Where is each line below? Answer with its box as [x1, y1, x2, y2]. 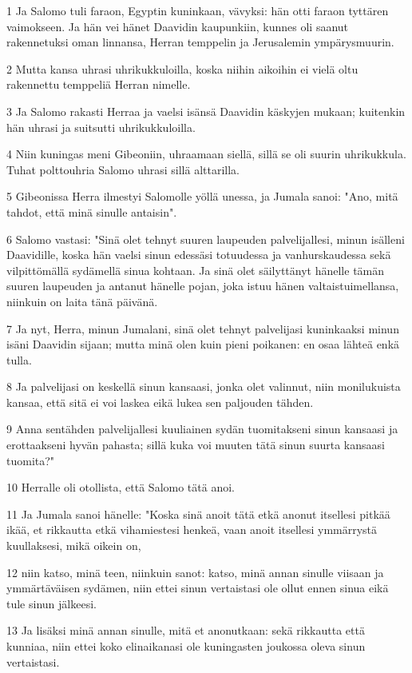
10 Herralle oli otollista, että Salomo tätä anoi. [6, 479, 235, 496]
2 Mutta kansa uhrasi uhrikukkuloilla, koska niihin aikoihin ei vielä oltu [6, 60, 359, 77]
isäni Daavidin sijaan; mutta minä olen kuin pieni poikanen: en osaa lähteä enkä [6, 336, 400, 352]
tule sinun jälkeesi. [6, 595, 97, 611]
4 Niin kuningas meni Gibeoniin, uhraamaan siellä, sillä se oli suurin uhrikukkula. [6, 145, 406, 162]
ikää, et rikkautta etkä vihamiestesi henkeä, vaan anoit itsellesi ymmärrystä [6, 521, 378, 538]
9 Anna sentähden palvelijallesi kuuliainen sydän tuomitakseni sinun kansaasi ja [6, 420, 398, 437]
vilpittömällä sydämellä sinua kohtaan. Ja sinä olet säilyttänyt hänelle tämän [6, 261, 385, 278]
